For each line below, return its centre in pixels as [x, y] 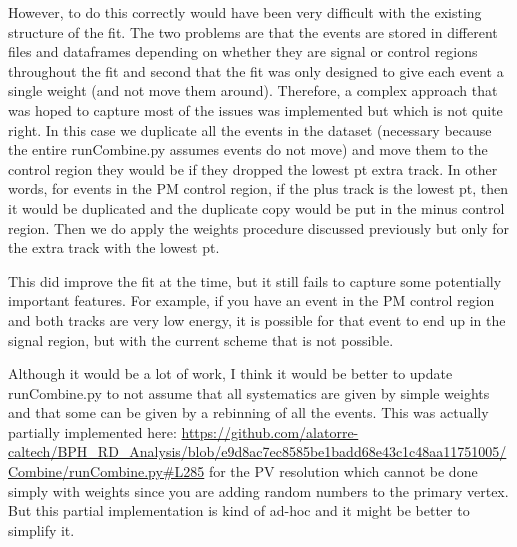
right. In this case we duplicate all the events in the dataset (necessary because [250, 129]
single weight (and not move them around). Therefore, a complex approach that [253, 90]
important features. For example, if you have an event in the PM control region [251, 300]
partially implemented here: [92, 431]
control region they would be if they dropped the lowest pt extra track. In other [253, 168]
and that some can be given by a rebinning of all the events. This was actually [248, 412]
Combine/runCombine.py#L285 [106, 471]
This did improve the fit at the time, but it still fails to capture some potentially [255, 280]
